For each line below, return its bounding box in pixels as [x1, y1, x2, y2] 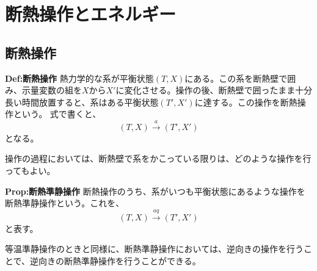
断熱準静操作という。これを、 [5, 197, 125, 209]
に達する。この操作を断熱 [194, 95, 297, 108]
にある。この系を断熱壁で [184, 71, 288, 84]
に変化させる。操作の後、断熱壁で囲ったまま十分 [115, 84, 313, 96]
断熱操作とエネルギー [5, 1, 177, 26]
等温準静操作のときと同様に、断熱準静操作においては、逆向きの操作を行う [5, 242, 304, 255]
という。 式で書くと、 [13, 107, 101, 120]
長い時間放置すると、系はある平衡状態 [5, 95, 159, 108]
